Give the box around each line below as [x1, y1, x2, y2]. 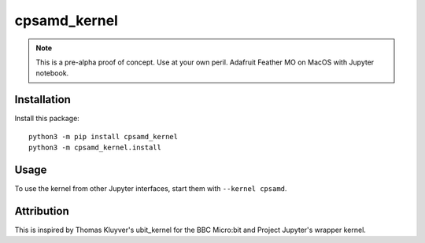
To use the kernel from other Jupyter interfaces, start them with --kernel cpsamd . [14, 183, 287, 193]
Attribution [14, 204, 70, 218]
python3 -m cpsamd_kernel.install [28, 143, 161, 153]
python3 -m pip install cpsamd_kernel [28, 132, 179, 141]
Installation [14, 93, 71, 106]
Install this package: [14, 114, 80, 123]
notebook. [35, 68, 69, 78]
